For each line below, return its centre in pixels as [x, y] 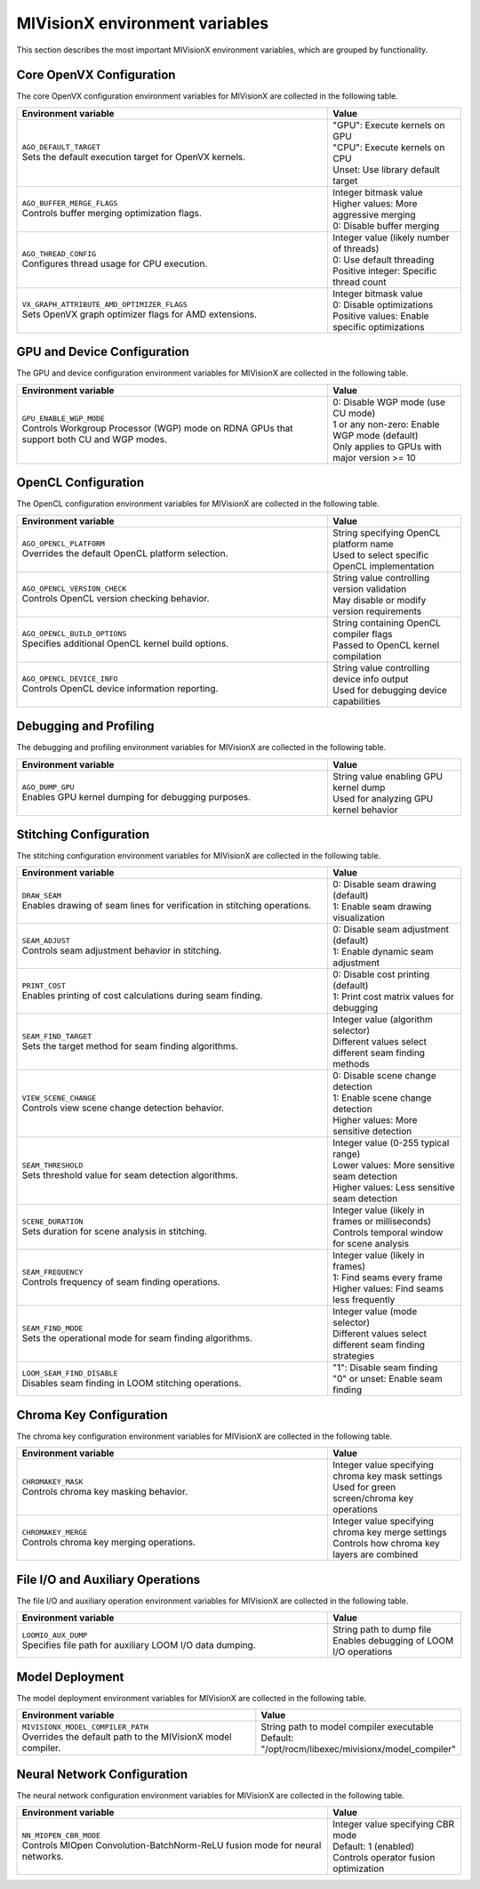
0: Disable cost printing [381, 974]
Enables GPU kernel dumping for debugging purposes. [136, 797]
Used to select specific [381, 554]
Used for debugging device [390, 690]
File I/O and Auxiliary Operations [108, 1579]
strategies [354, 1356]
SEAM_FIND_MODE [52, 1328]
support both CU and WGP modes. [95, 440]
